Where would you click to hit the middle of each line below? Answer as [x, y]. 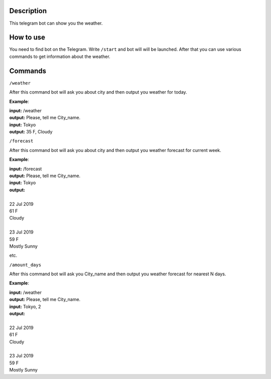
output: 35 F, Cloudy [31, 132]
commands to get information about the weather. [60, 56]
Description [28, 11]
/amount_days [25, 265]
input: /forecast [26, 169]
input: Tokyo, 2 [25, 307]
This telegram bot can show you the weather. [56, 23]
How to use [27, 37]
